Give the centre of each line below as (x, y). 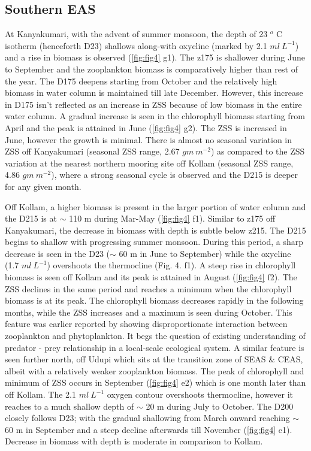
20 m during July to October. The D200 (220, 406)
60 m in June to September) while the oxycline (205, 253)
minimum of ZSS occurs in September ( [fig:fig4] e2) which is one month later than (155, 382)
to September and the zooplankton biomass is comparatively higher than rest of (151, 69)
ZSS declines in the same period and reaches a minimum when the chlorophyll (148, 288)
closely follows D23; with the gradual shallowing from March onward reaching (147, 418)
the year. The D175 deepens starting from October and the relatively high (141, 81)
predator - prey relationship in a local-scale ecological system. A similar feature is (155, 347)
